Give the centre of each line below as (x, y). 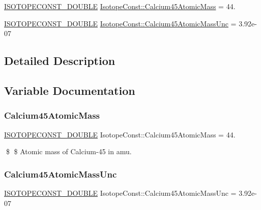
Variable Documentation (70, 90)
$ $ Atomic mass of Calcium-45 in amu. (69, 151)
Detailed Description (60, 61)
